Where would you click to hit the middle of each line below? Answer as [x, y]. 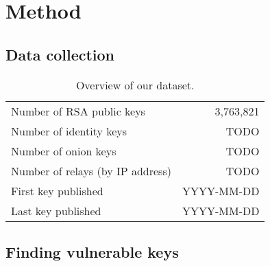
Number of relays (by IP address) [91, 170]
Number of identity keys [69, 131]
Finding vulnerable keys [92, 251]
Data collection [60, 54]
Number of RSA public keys [78, 111]
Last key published [56, 210]
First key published [57, 190]
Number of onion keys [64, 151]
